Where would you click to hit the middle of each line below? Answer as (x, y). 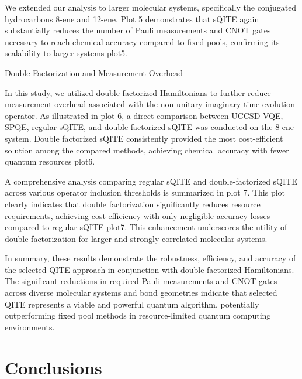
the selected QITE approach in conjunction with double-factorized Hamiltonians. (150, 269)
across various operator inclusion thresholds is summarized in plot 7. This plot (145, 192)
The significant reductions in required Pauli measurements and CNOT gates (141, 281)
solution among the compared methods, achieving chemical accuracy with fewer (147, 150)
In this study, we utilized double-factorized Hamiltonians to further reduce (138, 92)
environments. (30, 327)
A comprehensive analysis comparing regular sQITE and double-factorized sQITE (151, 181)
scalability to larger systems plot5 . (66, 53)
